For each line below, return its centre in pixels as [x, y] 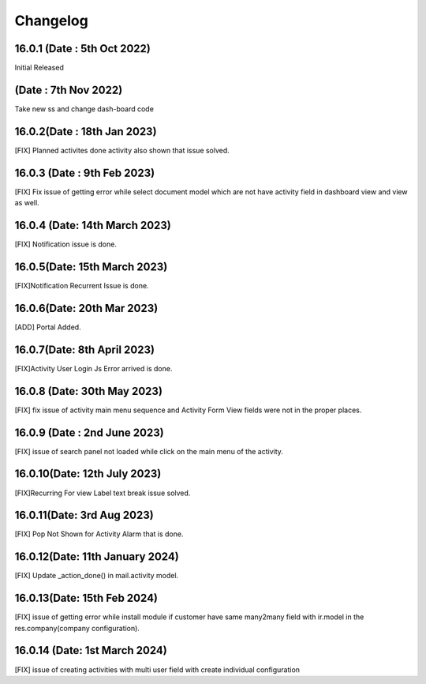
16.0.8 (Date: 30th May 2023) [89, 391]
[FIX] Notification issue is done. [66, 244]
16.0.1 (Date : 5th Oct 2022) [83, 49]
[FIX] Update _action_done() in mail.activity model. [97, 576]
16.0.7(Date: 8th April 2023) [85, 350]
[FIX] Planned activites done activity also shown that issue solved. [122, 150]
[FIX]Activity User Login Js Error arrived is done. [93, 368]
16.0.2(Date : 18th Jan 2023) [86, 132]
